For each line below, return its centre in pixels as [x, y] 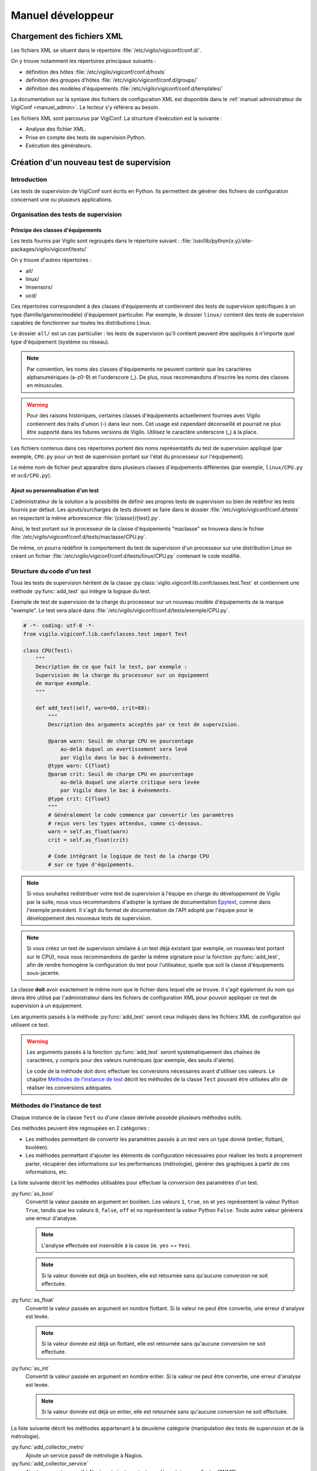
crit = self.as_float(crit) [88, 840]
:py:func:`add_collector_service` [50, 1464]
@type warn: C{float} [79, 766]
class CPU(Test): [48, 650]
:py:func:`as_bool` [33, 1193]
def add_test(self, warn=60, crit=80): [93, 708]
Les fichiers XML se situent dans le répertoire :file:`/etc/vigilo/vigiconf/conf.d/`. [106, 51]
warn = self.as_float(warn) [88, 832]
